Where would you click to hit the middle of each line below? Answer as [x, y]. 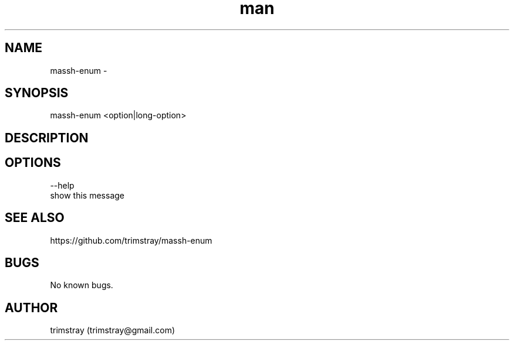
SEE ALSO [35, 218]
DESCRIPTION [47, 138]
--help [62, 185]
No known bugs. [82, 285]
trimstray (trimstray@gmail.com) [113, 330]
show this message [87, 195]
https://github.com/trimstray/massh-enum [131, 240]
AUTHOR [31, 308]
